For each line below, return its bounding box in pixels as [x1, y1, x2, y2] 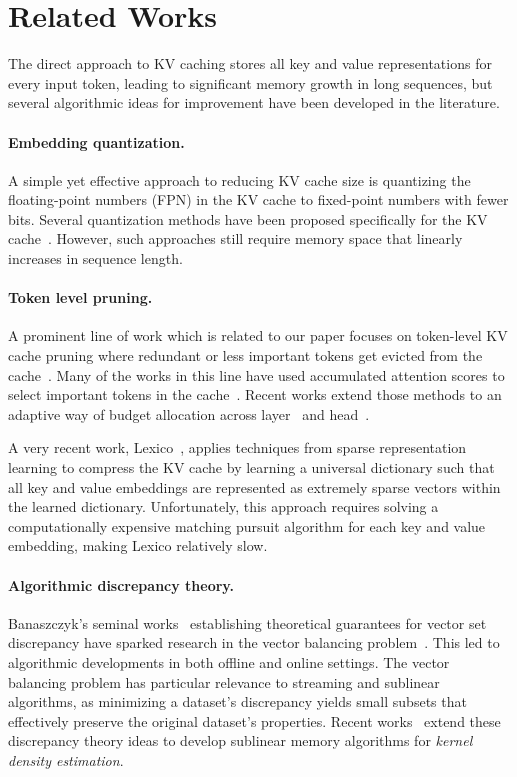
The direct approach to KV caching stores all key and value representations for [8, 53, 492, 74]
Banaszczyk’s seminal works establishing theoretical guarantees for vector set [8, 612, 487, 633]
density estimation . [8, 749, 124, 770]
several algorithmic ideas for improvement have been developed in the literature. [8, 92, 500, 113]
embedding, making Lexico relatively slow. [8, 535, 268, 556]
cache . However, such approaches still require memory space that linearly [8, 228, 463, 249]
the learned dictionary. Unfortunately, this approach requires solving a [8, 496, 439, 517]
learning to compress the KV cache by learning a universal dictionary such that [8, 457, 495, 478]
